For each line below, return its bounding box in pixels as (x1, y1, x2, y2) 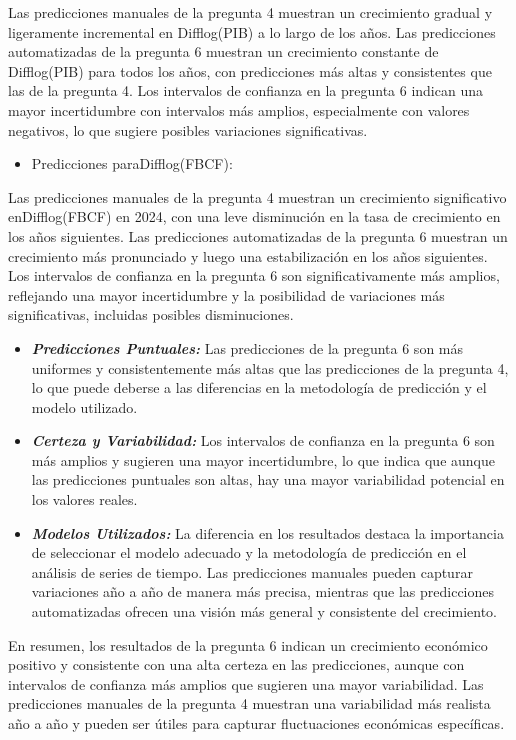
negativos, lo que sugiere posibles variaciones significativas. (8, 119, 368, 140)
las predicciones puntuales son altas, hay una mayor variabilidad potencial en (31, 469, 505, 490)
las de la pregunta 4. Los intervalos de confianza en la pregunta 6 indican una (8, 80, 483, 101)
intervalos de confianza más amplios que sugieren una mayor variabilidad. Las (8, 673, 484, 694)
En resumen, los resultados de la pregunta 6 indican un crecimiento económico (8, 634, 488, 655)
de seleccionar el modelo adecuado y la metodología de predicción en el (31, 542, 467, 563)
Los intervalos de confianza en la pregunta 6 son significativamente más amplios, (8, 265, 500, 286)
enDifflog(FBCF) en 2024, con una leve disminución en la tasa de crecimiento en (8, 206, 501, 227)
